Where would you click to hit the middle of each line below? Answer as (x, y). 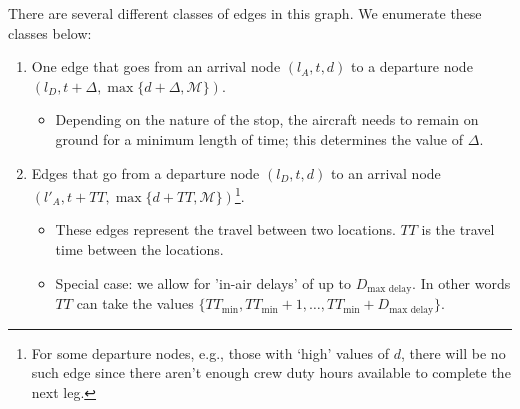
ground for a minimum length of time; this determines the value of (259, 138)
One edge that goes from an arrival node (156, 66)
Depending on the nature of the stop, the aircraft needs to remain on (267, 119)
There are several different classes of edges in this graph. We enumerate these (245, 13)
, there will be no (453, 352)
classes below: (50, 32)
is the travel (458, 229)
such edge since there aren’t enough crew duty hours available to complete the (271, 372)
